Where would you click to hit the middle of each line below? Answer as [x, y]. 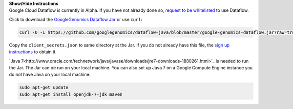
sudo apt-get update [44, 87]
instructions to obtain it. [33, 52]
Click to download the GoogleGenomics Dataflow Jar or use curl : [76, 19]
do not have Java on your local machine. [50, 75]
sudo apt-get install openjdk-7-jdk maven [71, 94]
